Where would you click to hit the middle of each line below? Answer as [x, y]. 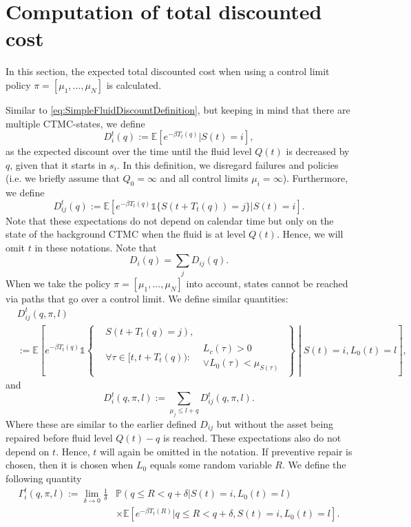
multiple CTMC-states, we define [75, 123]
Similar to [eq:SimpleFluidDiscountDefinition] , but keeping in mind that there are [178, 109]
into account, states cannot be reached [267, 283]
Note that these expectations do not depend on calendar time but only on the [170, 220]
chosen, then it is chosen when [70, 465]
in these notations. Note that [96, 247]
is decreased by [318, 151]
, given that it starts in [58, 164]
